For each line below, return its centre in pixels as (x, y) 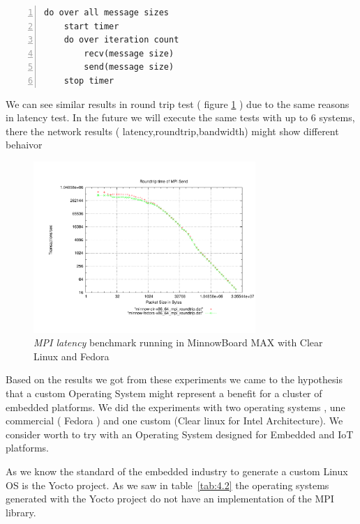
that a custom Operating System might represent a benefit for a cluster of (164, 393)
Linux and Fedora (72, 356)
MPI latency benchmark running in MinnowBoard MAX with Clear (178, 342)
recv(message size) (129, 53)
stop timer (89, 80)
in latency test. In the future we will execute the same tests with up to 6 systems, (180, 117)
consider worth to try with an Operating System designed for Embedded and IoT (180, 434)
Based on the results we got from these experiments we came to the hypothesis (174, 379)
